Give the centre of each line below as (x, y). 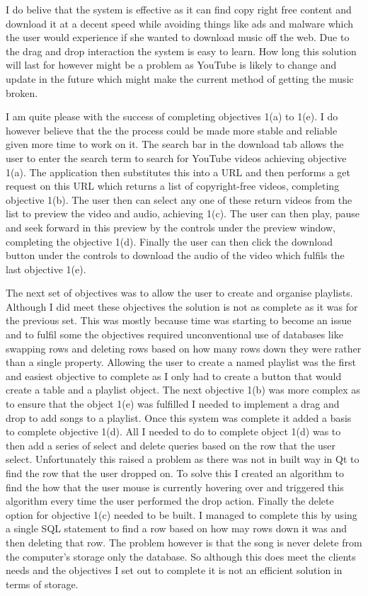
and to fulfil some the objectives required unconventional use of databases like (174, 334)
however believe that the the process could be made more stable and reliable (172, 130)
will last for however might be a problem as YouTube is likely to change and (171, 65)
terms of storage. (42, 584)
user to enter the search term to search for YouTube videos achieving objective (176, 157)
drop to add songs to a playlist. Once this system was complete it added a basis (179, 417)
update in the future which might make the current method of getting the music (180, 78)
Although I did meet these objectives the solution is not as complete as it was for (182, 306)
